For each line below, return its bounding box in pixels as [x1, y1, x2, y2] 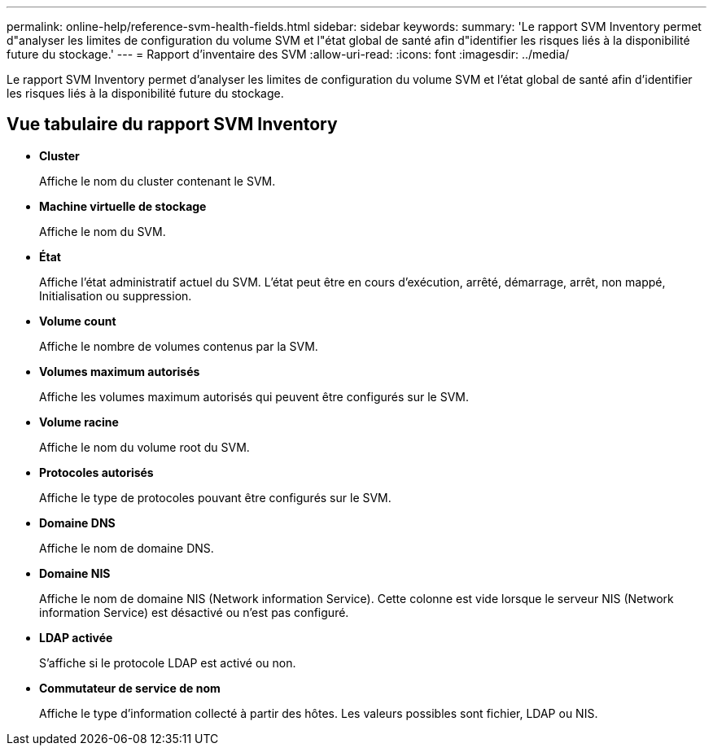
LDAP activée [39, 630, 113, 645]
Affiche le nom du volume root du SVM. [39, 439, 250, 454]
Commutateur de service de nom [39, 680, 221, 695]
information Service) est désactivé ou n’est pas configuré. [39, 605, 349, 619]
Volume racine [39, 414, 119, 429]
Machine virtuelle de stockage [39, 199, 207, 213]
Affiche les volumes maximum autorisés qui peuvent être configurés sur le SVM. [39, 389, 470, 404]
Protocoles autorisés [39, 465, 154, 479]
